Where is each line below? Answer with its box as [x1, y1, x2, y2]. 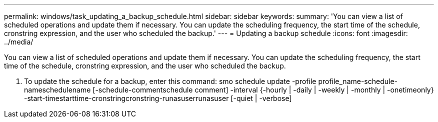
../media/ [4, 37, 33, 46]
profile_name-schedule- [318, 77, 398, 85]
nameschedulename [24, 85, 91, 94]
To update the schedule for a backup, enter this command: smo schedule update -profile [24, 77, 316, 85]
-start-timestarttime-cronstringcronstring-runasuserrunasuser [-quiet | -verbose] [24, 94, 292, 102]
